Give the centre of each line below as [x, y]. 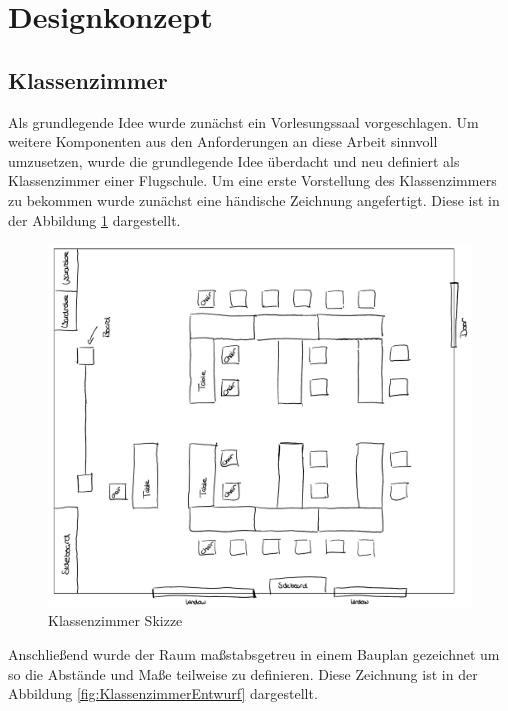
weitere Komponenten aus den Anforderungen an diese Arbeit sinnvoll [223, 141]
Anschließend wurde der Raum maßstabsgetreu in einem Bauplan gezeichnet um [254, 654]
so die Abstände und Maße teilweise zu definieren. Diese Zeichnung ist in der [243, 673]
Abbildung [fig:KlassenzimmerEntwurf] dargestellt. [163, 693]
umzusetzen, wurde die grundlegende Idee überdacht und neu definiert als [234, 160]
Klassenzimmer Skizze [115, 620]
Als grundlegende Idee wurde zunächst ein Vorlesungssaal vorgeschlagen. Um [243, 121]
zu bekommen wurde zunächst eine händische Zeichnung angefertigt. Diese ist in [254, 199]
